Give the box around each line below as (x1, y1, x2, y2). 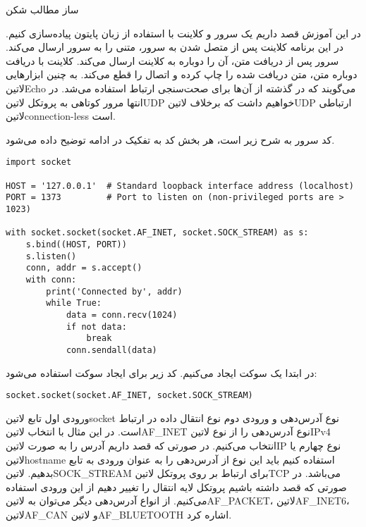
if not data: (66, 321, 127, 332)
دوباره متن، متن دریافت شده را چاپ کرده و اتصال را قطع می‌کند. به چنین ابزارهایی (6, 67, 358, 82)
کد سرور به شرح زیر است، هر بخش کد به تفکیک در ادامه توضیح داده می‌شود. (6, 132, 335, 147)
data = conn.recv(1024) (66, 309, 178, 320)
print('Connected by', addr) (46, 286, 183, 297)
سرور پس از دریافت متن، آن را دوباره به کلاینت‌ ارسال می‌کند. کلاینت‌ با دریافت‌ (6, 53, 339, 68)
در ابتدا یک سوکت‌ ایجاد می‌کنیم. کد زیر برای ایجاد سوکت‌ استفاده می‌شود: (6, 365, 317, 380)
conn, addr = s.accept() (25, 263, 142, 273)
